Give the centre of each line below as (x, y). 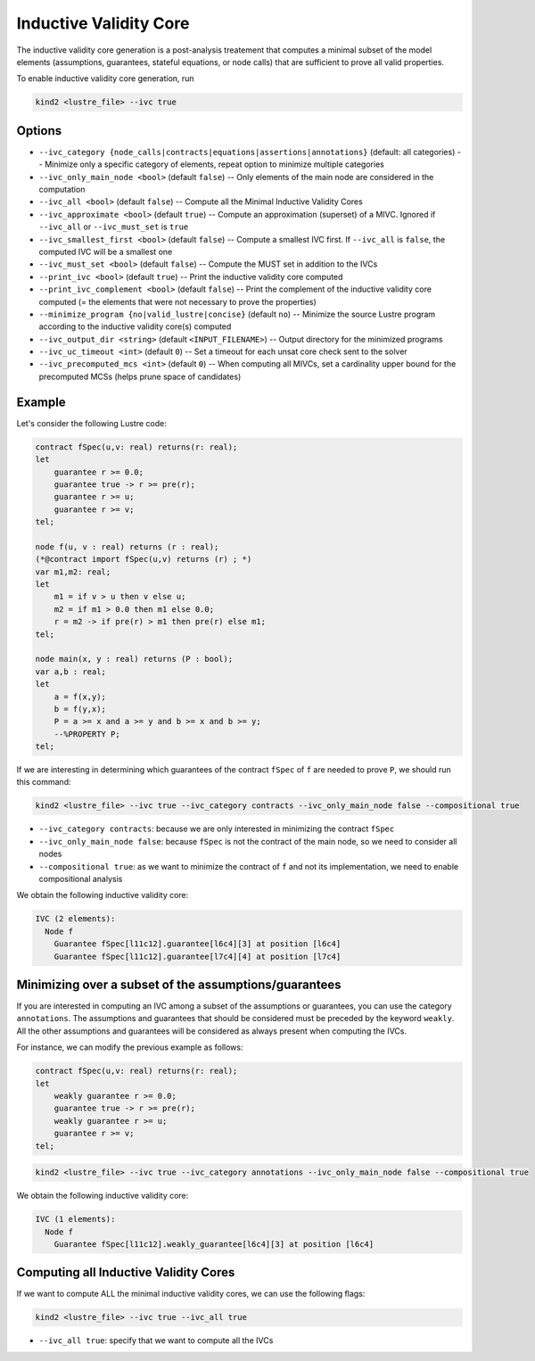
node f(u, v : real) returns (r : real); (127, 547)
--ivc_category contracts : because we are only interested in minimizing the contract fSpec (217, 829)
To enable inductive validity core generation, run (106, 78)
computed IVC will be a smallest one (106, 252)
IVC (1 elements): (75, 1219)
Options (39, 131)
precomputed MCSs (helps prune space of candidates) (140, 376)
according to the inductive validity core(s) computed (135, 326)
